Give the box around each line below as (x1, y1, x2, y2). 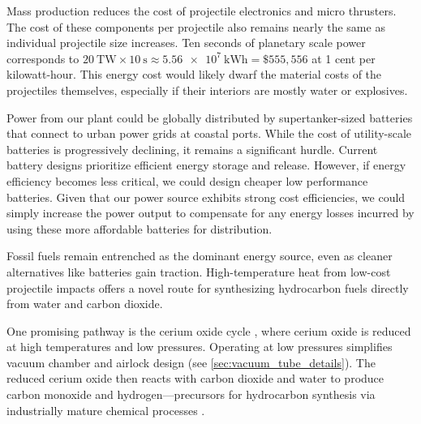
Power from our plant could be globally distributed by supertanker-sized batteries (6, 109, 413, 126)
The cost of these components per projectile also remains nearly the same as (6, 18, 385, 35)
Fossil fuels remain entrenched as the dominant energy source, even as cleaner (6, 247, 393, 264)
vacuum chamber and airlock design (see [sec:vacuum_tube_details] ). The (6, 353, 376, 370)
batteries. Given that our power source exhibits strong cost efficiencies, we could (6, 188, 406, 205)
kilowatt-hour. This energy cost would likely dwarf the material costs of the (6, 66, 382, 83)
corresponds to (6, 49, 79, 66)
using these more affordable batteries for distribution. (6, 220, 273, 237)
